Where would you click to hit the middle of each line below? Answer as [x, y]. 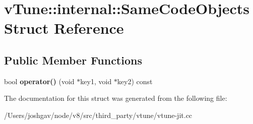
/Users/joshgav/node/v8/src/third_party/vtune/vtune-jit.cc [98, 115]
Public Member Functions [73, 60]
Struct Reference [64, 28]
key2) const [135, 81]
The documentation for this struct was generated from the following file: [116, 98]
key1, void [96, 81]
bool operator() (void [39, 81]
